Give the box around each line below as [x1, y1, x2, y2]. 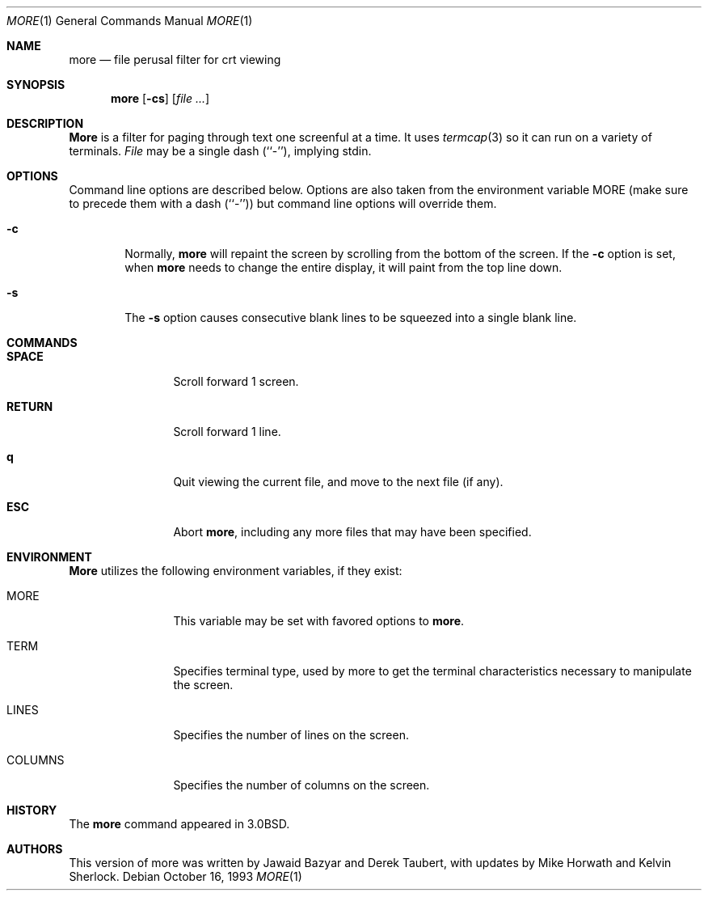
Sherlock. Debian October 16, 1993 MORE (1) [69, 869, 302, 883]
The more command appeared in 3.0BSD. [69, 817, 290, 831]
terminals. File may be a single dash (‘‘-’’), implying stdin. [69, 144, 372, 158]
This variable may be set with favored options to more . [173, 614, 465, 628]
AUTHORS [6, 842, 63, 856]
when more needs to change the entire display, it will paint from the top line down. [124, 260, 563, 274]
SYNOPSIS [6, 78, 65, 91]
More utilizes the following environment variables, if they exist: [69, 564, 402, 578]
